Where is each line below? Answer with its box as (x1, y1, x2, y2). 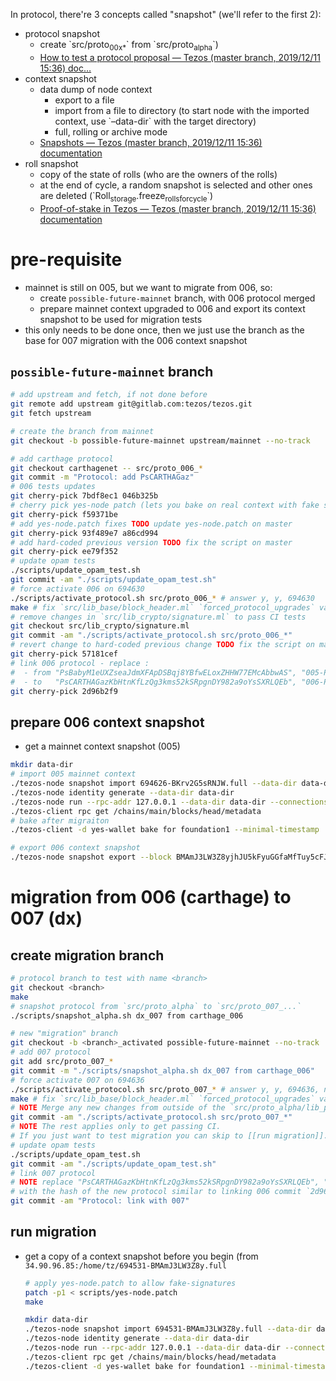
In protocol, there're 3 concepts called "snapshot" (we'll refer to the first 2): (10, 9, 322, 20)
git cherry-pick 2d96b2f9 (10, 686, 118, 696)
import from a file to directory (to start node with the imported (54, 104, 310, 116)
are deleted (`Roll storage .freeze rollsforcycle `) (39, 189, 214, 204)
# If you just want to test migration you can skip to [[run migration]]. (10, 1131, 329, 1141)
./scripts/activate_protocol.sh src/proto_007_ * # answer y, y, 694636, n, (10, 1084, 333, 1094)
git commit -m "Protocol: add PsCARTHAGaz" (10, 472, 195, 483)
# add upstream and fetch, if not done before (10, 390, 208, 400)
